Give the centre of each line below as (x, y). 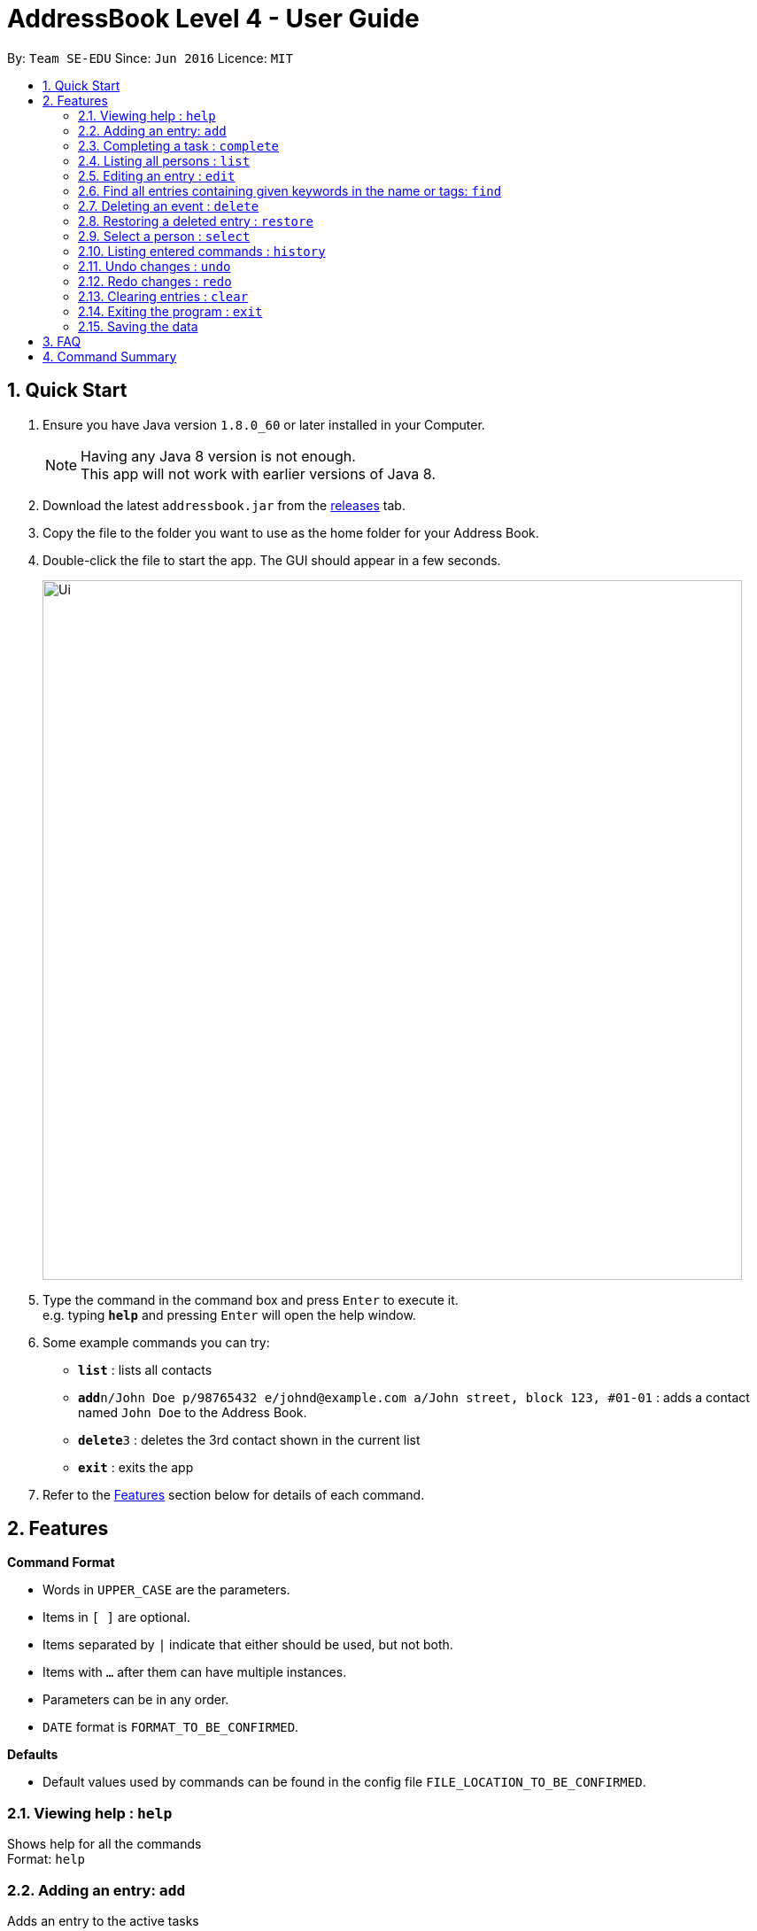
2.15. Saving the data (138, 326)
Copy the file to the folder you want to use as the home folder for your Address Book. (291, 532)
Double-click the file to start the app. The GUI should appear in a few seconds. (272, 560)
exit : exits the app (136, 1467)
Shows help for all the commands (104, 1844)
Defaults (33, 1755)
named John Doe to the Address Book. (193, 1412)
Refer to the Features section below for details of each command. (234, 1494)
